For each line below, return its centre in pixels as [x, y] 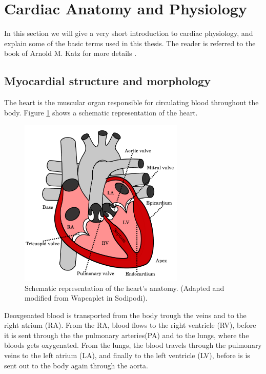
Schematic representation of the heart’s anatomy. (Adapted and [125, 288]
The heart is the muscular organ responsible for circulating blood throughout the [131, 102]
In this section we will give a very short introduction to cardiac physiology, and [129, 33]
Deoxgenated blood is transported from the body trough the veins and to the [125, 315]
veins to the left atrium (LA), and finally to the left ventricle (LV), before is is [127, 355]
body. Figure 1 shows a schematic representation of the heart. [101, 112]
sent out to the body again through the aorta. [76, 365]
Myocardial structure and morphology [107, 81]
